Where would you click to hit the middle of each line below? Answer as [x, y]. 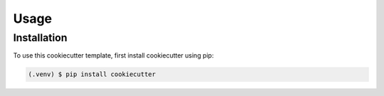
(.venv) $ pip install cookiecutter [92, 74]
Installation [40, 38]
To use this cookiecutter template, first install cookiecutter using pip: [113, 55]
